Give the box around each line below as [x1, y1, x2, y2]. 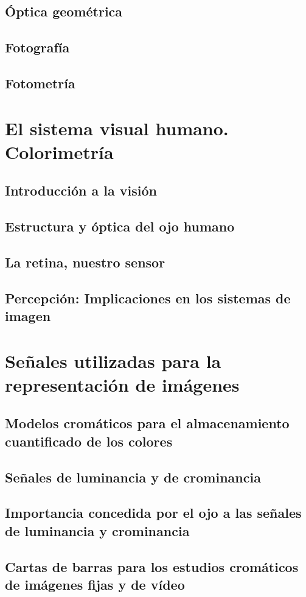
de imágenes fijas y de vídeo [5, 574, 185, 593]
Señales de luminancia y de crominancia [5, 467, 261, 486]
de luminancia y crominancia [5, 521, 190, 540]
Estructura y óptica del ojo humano [5, 217, 235, 236]
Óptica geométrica [5, 2, 123, 21]
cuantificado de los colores [5, 431, 173, 450]
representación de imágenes [5, 372, 240, 397]
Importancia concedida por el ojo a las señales [5, 503, 302, 522]
